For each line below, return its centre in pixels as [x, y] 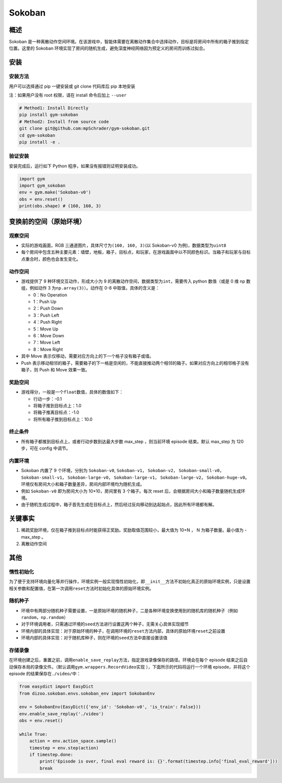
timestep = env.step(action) [64, 748]
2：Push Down [48, 309]
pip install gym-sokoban [49, 115]
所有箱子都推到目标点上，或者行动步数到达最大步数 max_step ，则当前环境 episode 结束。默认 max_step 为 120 [132, 441]
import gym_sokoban [42, 186]
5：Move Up [46, 329]
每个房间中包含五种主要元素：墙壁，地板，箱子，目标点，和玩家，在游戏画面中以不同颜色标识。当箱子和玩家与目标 [136, 252]
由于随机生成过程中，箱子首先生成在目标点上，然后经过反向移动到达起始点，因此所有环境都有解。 [119, 505]
